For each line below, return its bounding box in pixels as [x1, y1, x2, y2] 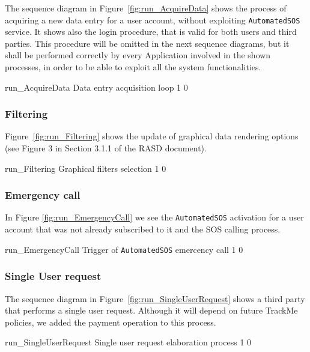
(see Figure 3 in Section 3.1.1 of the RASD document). [5, 142, 207, 154]
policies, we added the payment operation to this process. [5, 315, 216, 328]
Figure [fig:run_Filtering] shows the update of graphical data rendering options [5, 130, 299, 142]
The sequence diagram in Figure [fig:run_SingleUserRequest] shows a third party [5, 292, 305, 305]
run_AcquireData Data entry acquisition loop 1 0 [5, 80, 188, 93]
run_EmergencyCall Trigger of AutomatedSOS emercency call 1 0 [5, 243, 243, 255]
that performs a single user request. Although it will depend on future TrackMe [5, 304, 298, 317]
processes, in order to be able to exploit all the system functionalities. [5, 61, 261, 73]
